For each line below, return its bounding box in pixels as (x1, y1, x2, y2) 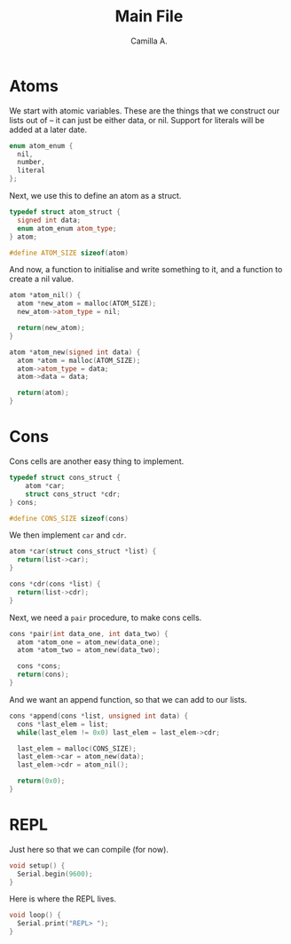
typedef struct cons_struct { (9, 473, 122, 482)
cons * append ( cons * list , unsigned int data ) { (9, 712, 189, 720)
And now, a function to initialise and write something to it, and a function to (9, 264, 283, 275)
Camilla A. (130, 35, 168, 46)
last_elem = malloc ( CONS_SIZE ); (17, 743, 138, 753)
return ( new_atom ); (17, 324, 86, 333)
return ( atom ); (17, 389, 69, 397)
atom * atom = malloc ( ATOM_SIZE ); (17, 356, 141, 365)
